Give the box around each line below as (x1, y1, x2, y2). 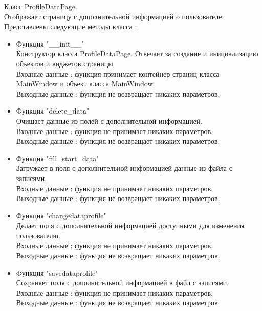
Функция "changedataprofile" (16, 210, 106, 220)
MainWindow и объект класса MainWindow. (16, 78, 155, 89)
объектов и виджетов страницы (16, 58, 113, 69)
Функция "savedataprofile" (16, 267, 98, 278)
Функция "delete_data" (16, 105, 90, 116)
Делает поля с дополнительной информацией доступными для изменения (16, 220, 245, 231)
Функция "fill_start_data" (16, 152, 99, 163)
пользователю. (16, 230, 60, 240)
